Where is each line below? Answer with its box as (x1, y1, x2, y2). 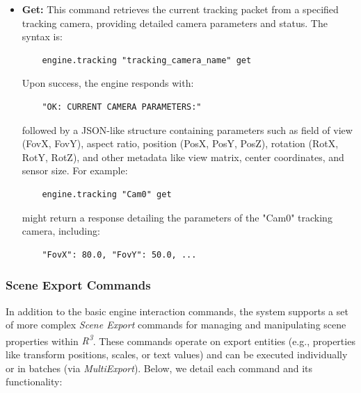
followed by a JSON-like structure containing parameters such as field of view (22, 122, 353, 137)
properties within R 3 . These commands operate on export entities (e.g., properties (6, 331, 355, 348)
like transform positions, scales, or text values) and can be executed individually (6, 346, 348, 361)
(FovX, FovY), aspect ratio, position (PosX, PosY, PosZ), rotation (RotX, (22, 136, 339, 151)
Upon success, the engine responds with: (22, 76, 194, 90)
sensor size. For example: (22, 163, 128, 178)
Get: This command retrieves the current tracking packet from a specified (22, 2, 339, 16)
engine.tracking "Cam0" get (42, 189, 172, 199)
